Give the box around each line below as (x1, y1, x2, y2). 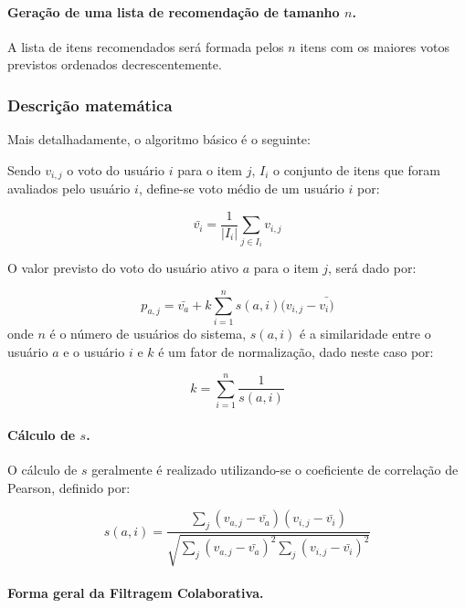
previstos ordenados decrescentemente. (7, 55, 222, 74)
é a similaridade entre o (300, 324, 431, 342)
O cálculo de (7, 460, 78, 479)
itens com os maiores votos (300, 37, 450, 56)
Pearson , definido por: (7, 477, 131, 497)
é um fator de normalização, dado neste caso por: (158, 341, 434, 361)
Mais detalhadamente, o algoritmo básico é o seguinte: (7, 130, 311, 149)
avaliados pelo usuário (7, 179, 131, 198)
